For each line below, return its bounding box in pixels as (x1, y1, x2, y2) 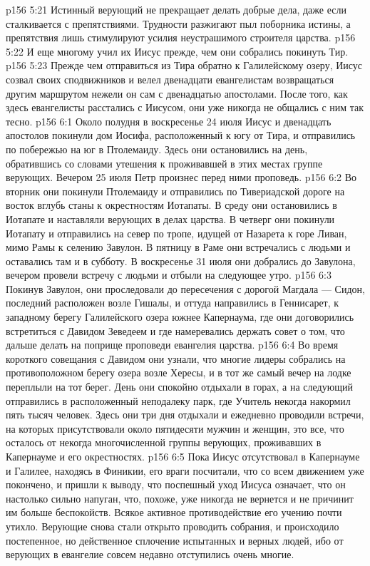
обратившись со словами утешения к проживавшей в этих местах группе (6, 155, 323, 170)
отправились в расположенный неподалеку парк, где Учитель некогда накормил (6, 393, 351, 408)
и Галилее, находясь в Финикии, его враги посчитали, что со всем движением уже (6, 463, 364, 478)
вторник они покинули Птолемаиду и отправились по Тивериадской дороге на (6, 183, 345, 198)
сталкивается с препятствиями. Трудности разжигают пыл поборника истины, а (6, 16, 351, 31)
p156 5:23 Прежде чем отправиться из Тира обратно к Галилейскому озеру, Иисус (6, 58, 363, 73)
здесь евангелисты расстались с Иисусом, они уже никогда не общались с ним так (6, 100, 364, 115)
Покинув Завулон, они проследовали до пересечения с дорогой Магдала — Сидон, (6, 281, 365, 296)
